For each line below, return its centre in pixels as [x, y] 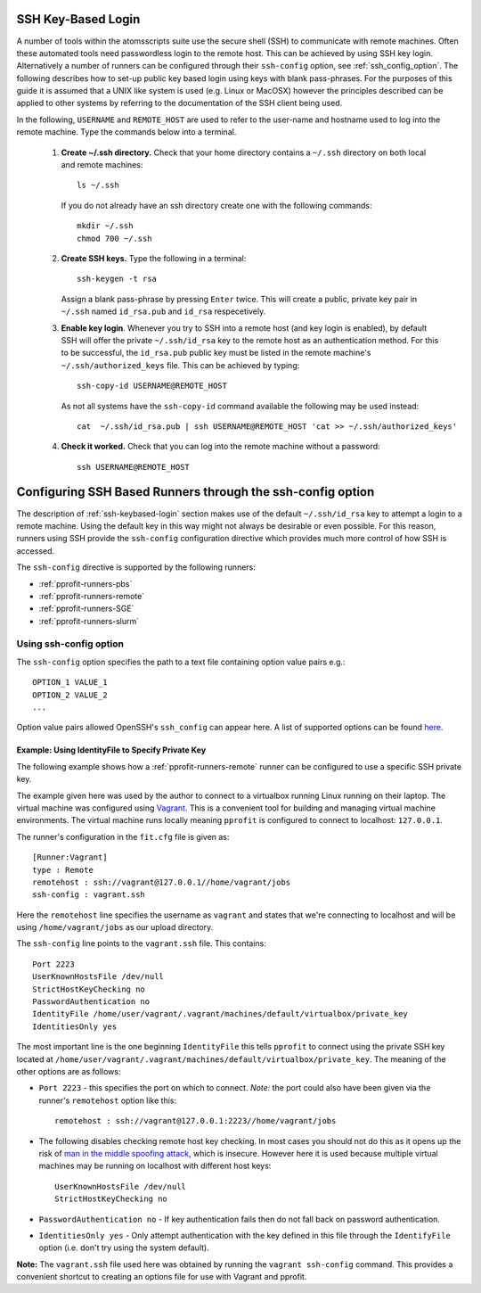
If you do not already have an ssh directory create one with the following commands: [216, 205]
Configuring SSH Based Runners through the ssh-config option [196, 492]
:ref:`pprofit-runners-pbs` [86, 583]
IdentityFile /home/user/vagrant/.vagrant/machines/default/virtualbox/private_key [220, 1014]
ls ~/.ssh [98, 185]
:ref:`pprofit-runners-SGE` [86, 609]
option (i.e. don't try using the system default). [124, 1248]
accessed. [36, 551]
